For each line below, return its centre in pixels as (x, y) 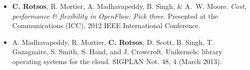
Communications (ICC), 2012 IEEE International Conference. (106, 25)
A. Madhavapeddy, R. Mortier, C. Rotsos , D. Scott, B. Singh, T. (113, 42)
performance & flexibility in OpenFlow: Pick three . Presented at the (115, 16)
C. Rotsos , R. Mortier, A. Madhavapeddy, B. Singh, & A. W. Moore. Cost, (129, 6)
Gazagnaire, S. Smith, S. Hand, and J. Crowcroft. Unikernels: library (117, 52)
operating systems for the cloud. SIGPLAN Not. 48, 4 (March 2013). (117, 61)
